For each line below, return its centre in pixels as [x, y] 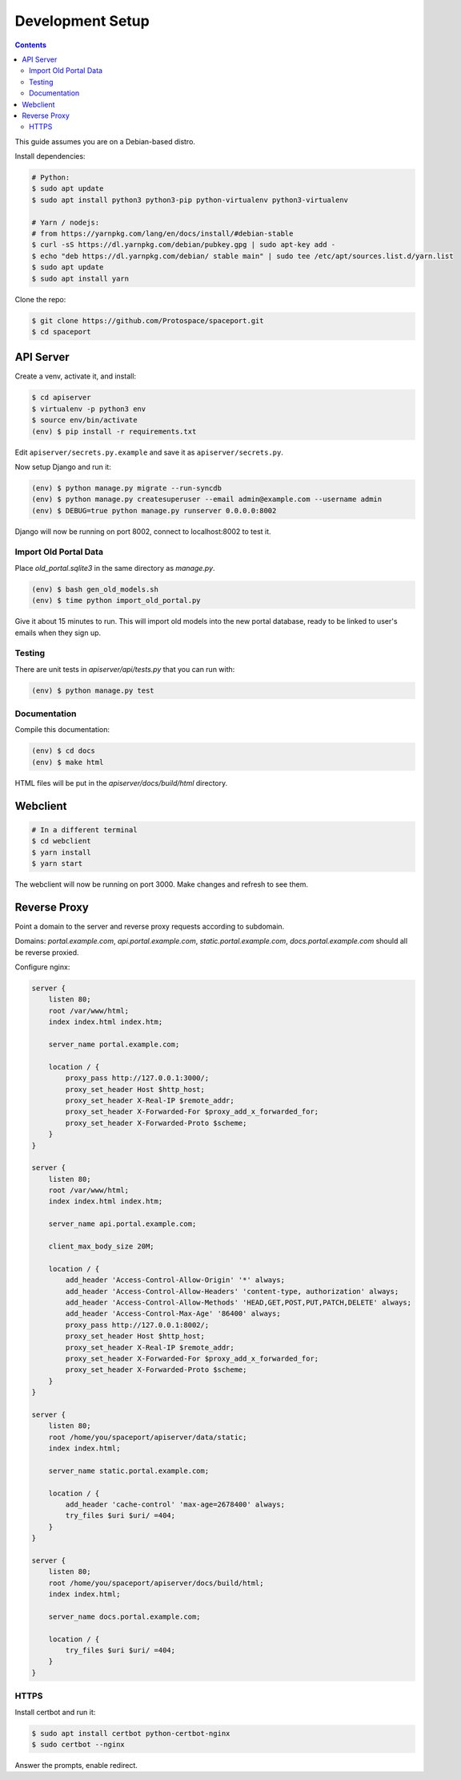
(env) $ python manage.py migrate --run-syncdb [126, 488]
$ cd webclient [61, 841]
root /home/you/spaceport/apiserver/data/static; [148, 1437]
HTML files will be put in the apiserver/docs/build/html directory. [121, 783]
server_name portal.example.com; [114, 1044]
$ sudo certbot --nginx [78, 1744]
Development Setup [82, 21]
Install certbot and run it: [55, 1712]
